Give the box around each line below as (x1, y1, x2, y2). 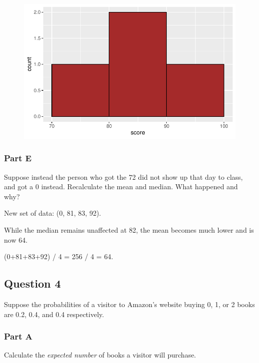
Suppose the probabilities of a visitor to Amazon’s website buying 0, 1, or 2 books (4, 299, 255, 309)
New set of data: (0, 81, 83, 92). (4, 208, 101, 218)
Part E (4, 152, 32, 164)
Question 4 (4, 276, 61, 291)
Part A (4, 330, 33, 343)
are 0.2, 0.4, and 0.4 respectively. (4, 309, 104, 319)
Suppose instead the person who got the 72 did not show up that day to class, (4, 171, 243, 182)
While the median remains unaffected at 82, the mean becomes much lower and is (4, 225, 254, 235)
